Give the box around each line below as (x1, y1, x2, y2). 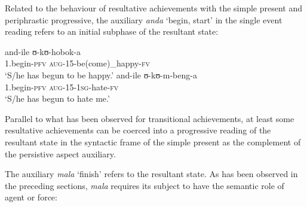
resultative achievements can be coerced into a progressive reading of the (5, 124, 271, 136)
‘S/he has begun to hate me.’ (5, 92, 110, 105)
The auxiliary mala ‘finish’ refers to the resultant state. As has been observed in (5, 168, 298, 180)
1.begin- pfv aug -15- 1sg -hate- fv (5, 80, 119, 93)
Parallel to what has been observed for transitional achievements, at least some (5, 112, 294, 124)
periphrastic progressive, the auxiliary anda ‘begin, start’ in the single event (5, 13, 283, 26)
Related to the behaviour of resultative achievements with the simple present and (5, 2, 302, 14)
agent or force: (5, 191, 57, 203)
